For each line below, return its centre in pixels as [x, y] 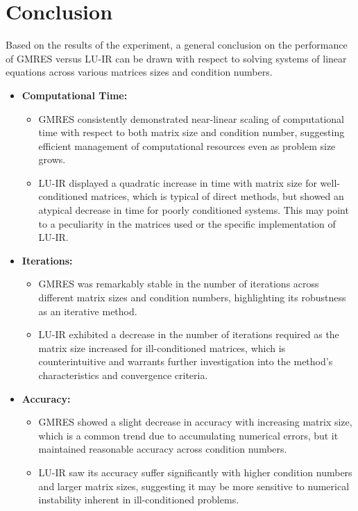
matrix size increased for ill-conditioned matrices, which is [162, 347]
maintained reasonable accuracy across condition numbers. [163, 449]
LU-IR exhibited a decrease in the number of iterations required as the [189, 334]
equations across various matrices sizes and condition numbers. [139, 72]
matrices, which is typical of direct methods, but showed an [218, 196]
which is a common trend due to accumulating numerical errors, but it [188, 435]
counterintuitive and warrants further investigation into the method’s [186, 361]
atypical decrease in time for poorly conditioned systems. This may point [194, 210]
